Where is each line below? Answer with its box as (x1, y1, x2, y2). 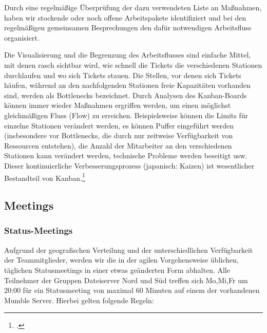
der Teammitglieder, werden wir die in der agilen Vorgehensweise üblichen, (4, 254, 239, 265)
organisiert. (4, 32, 40, 43)
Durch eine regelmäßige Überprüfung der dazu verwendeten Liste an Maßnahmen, (4, 2, 262, 12)
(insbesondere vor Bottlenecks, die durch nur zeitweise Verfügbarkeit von (4, 130, 233, 141)
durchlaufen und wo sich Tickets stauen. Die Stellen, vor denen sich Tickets (4, 69, 241, 80)
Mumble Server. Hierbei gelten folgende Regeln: (4, 294, 154, 305)
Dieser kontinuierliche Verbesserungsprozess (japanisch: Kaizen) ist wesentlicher (4, 160, 255, 171)
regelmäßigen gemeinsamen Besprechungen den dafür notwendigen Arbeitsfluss (4, 22, 252, 33)
